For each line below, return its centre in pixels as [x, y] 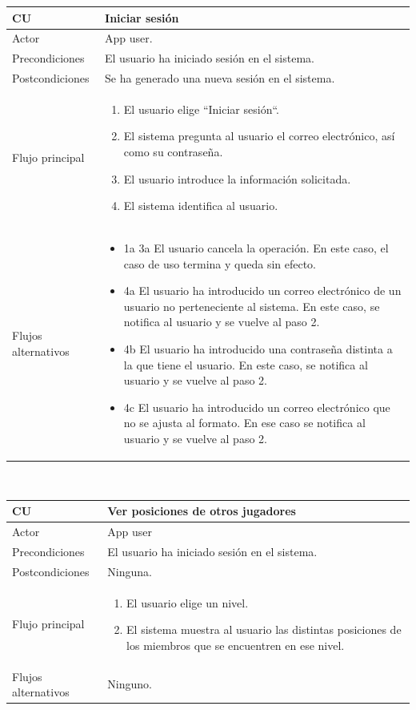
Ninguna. [130, 571]
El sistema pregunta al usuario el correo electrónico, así [259, 136]
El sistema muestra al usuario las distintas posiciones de [264, 629]
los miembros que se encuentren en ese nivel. [236, 645]
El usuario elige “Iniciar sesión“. [201, 109]
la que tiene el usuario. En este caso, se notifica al [246, 364]
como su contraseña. [173, 152]
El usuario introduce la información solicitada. [237, 178]
